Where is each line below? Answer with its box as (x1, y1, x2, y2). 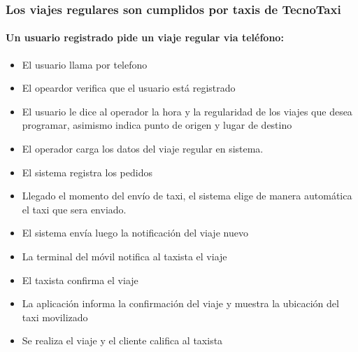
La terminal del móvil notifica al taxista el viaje (22, 248, 227, 263)
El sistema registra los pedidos (22, 164, 152, 179)
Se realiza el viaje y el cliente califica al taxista (22, 333, 223, 348)
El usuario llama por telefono (22, 57, 148, 71)
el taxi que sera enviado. (22, 202, 127, 216)
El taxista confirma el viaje (22, 272, 138, 287)
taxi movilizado (22, 309, 88, 324)
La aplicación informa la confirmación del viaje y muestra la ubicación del (22, 296, 339, 311)
